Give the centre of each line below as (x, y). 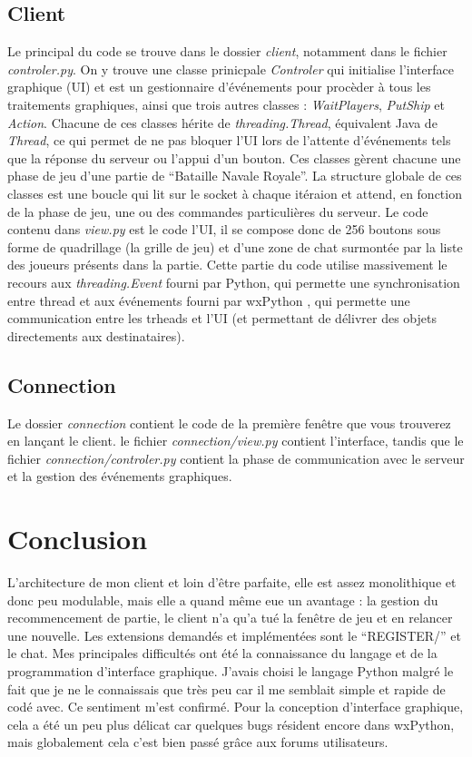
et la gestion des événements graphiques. (120, 476)
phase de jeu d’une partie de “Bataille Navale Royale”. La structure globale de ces (235, 176)
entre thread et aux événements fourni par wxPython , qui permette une (209, 300)
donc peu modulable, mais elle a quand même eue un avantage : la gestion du (223, 600)
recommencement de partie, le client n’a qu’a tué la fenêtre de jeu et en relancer (230, 618)
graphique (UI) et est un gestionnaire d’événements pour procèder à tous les (219, 87)
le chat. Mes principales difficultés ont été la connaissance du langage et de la (222, 653)
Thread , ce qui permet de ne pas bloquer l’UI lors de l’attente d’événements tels (229, 140)
